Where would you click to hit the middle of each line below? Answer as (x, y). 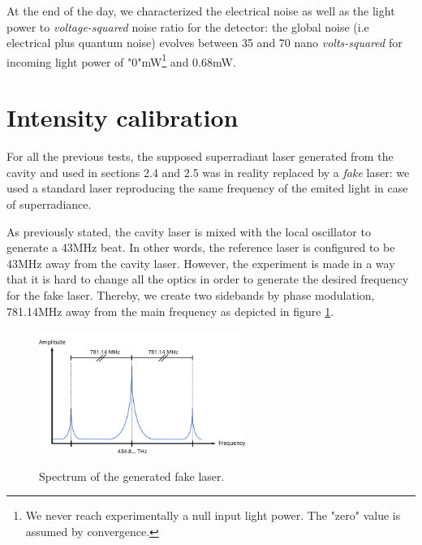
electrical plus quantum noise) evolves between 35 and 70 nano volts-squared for (205, 43)
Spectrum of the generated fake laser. (132, 476)
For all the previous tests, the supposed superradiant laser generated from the (200, 156)
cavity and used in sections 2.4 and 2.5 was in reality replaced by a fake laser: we (208, 172)
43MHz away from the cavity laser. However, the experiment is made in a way (201, 263)
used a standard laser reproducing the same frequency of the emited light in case (207, 188)
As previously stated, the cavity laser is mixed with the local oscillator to (189, 231)
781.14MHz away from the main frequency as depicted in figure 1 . (170, 311)
